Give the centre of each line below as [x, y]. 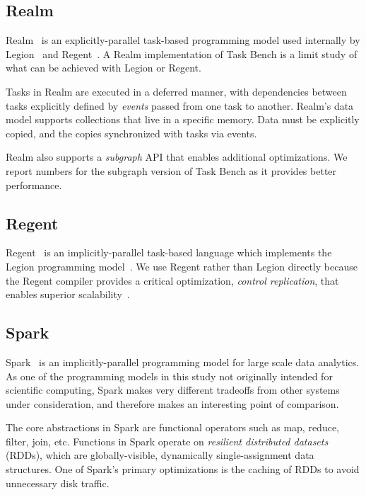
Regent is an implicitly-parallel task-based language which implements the [169, 252]
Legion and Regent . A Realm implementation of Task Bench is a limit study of [182, 53]
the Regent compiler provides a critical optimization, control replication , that [172, 280]
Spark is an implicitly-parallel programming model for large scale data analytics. [183, 362]
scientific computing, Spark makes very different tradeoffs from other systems [173, 390]
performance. [34, 184]
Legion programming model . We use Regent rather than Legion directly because [182, 266]
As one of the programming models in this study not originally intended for [169, 376]
